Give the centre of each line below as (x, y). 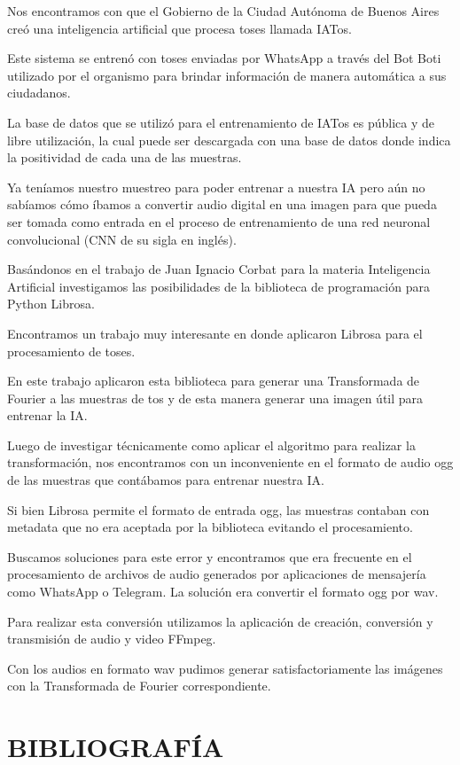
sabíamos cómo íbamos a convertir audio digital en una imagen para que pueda (222, 204)
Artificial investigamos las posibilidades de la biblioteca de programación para (218, 286)
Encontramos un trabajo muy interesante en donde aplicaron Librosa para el (215, 333)
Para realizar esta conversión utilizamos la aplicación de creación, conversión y (220, 621)
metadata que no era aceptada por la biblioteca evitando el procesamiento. (210, 527)
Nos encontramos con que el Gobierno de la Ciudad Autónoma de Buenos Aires (223, 11)
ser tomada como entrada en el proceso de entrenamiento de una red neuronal (219, 221)
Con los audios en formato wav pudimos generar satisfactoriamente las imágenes (225, 668)
